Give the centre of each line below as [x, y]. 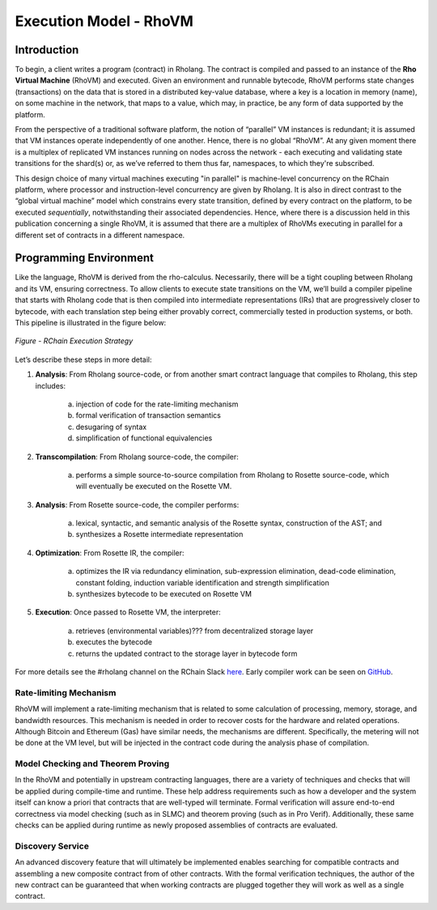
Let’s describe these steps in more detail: [84, 359]
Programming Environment [84, 258]
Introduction [47, 50]
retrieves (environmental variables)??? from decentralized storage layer [195, 631]
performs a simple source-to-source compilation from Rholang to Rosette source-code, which [233, 474]
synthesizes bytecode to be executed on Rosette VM [164, 594]
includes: [51, 385]
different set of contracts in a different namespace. [100, 235]
